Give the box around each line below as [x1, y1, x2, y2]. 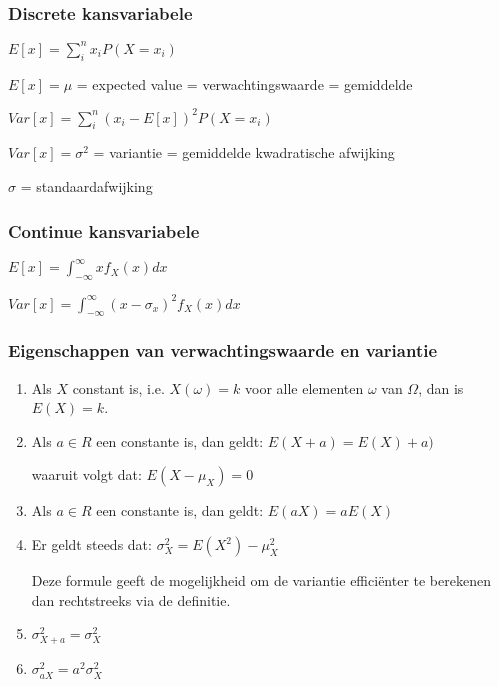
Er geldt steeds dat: [31, 534, 152, 554]
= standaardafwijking [20, 176, 153, 196]
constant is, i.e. [72, 377, 165, 398]
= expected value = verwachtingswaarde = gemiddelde [76, 73, 413, 94]
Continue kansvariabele [8, 218, 200, 243]
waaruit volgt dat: [31, 464, 142, 485]
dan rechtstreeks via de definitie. [31, 589, 231, 610]
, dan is [418, 377, 464, 398]
